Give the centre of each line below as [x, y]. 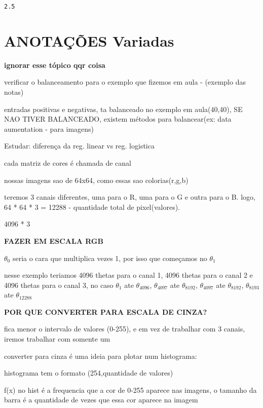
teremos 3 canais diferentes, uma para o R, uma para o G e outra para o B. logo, [130, 197]
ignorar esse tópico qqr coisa [55, 65]
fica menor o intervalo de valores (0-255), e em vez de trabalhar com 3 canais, [125, 329]
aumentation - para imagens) [49, 128]
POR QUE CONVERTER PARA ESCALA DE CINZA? [106, 311]
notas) [14, 91]
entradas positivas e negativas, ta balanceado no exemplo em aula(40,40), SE [123, 109]
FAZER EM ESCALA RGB [54, 240]
